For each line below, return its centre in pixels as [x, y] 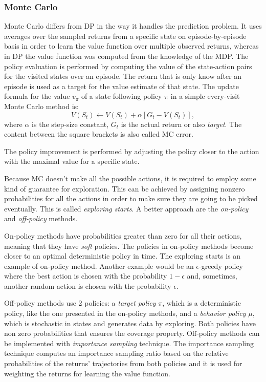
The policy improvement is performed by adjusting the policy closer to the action [132, 151]
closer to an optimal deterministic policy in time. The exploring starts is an [123, 256]
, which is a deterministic [202, 303]
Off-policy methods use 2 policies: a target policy [80, 303]
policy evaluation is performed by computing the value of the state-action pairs [128, 66]
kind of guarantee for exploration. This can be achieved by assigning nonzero [125, 188]
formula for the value [37, 96]
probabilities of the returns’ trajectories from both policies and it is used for [123, 363]
